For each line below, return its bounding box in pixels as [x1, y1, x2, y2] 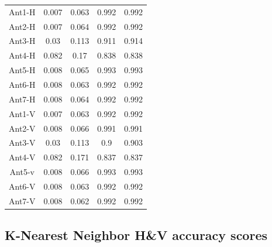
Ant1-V [9, 107, 36, 119]
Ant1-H [9, 5, 36, 18]
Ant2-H [9, 20, 36, 32]
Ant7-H [9, 92, 36, 105]
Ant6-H [9, 78, 36, 90]
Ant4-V [9, 151, 36, 163]
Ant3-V [9, 136, 36, 149]
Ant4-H [9, 49, 36, 61]
